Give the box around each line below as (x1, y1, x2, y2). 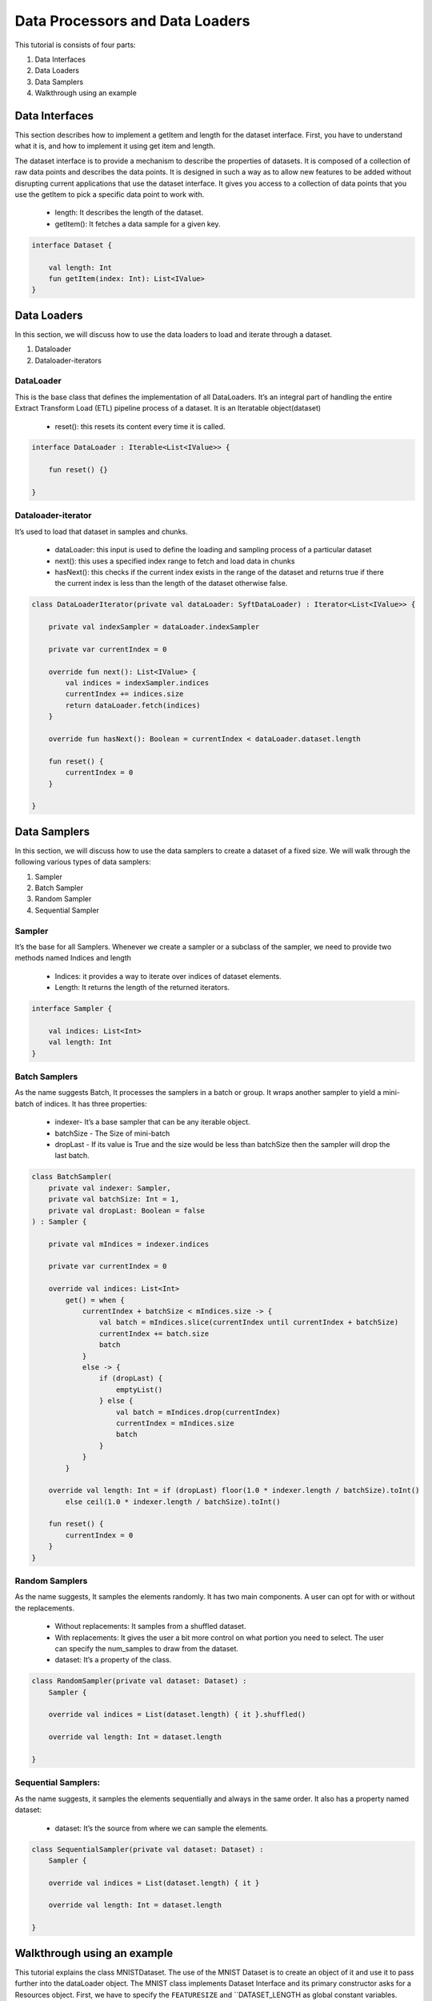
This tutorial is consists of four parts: (14, 40, 136, 50)
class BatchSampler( (31, 1173, 112, 1181)
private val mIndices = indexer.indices (48, 1239, 210, 1249)
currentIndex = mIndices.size (116, 1418, 235, 1428)
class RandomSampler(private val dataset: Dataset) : (31, 1677, 247, 1686)
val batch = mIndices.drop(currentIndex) (116, 1407, 281, 1417)
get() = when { (65, 1295, 126, 1305)
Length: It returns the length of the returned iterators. (54, 983, 230, 992)
